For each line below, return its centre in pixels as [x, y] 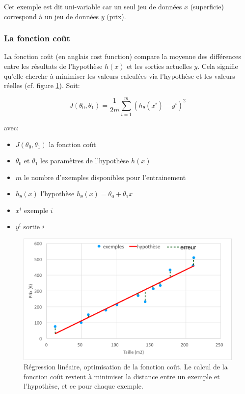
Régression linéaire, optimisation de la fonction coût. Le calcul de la [126, 367]
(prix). [116, 16]
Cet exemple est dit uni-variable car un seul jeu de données [93, 6]
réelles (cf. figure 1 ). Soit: [42, 85]
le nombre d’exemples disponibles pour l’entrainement [105, 177]
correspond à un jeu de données [52, 16]
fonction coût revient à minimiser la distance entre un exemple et [122, 376]
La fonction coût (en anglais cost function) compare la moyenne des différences [122, 56]
